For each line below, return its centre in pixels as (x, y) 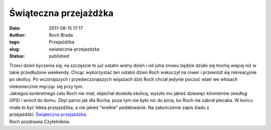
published (59, 56)
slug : (15, 49)
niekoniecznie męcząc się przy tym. (46, 86)
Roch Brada (61, 35)
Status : (17, 56)
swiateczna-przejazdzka (74, 49)
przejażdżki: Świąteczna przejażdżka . (48, 114)
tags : (15, 42)
